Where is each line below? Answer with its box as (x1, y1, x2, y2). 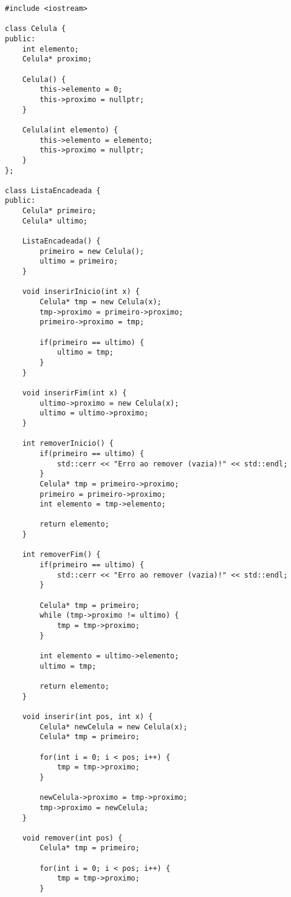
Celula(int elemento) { (22, 125, 118, 134)
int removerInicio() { (22, 439, 114, 448)
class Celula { (5, 24, 66, 33)
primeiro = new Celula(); (39, 247, 145, 256)
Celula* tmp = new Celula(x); (39, 298, 162, 307)
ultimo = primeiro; (39, 257, 118, 266)
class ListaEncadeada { (5, 186, 101, 195)
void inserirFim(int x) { (22, 388, 127, 397)
